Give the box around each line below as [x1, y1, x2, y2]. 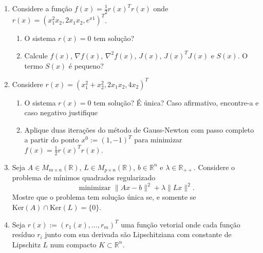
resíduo [12, 229, 35, 240]
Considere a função [12, 3, 72, 13]
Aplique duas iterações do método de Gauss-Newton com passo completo [24, 124, 254, 135]
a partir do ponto [24, 134, 79, 145]
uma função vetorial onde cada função [121, 219, 240, 229]
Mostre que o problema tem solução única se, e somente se [12, 192, 196, 202]
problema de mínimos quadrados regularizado [12, 172, 156, 183]
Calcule [24, 50, 48, 60]
